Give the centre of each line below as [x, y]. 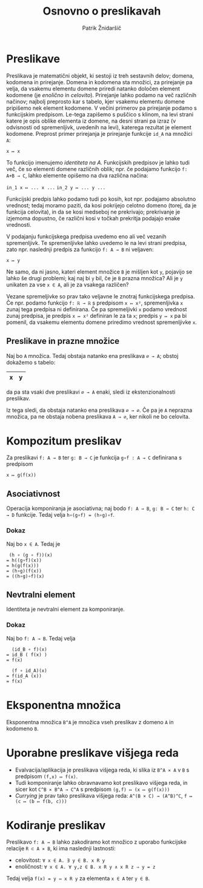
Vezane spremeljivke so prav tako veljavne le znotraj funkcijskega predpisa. [101, 296]
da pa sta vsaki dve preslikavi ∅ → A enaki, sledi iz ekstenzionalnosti [91, 392]
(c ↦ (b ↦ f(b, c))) [41, 801]
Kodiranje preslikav [56, 825]
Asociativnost [33, 493]
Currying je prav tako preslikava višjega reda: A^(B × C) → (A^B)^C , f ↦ [104, 795]
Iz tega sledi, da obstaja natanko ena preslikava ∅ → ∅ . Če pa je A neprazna [99, 410]
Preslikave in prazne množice [63, 341]
